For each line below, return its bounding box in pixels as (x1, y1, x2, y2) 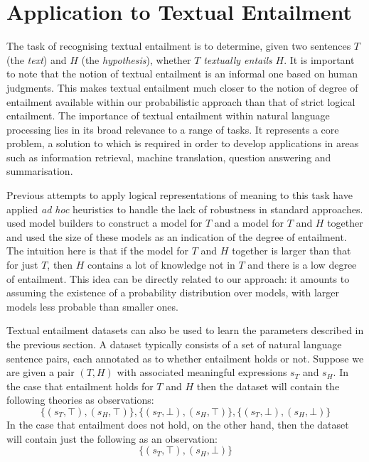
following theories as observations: (6, 392, 154, 407)
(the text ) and (6, 52, 67, 67)
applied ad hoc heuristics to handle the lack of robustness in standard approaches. (6, 201, 363, 216)
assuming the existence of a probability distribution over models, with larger (6, 285, 340, 300)
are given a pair (6, 365, 75, 380)
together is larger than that (232, 243, 351, 258)
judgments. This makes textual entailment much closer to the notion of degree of (6, 80, 358, 95)
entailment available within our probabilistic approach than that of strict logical (6, 94, 355, 109)
